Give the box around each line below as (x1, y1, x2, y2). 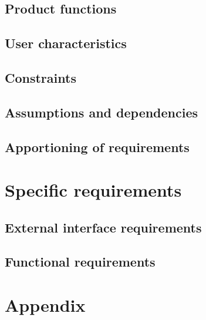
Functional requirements (5, 252, 156, 271)
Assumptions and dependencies (5, 103, 198, 121)
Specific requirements (5, 178, 182, 202)
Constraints (5, 68, 76, 86)
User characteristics (5, 34, 127, 52)
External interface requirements (5, 218, 202, 236)
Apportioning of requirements (5, 137, 190, 156)
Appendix (5, 293, 86, 317)
